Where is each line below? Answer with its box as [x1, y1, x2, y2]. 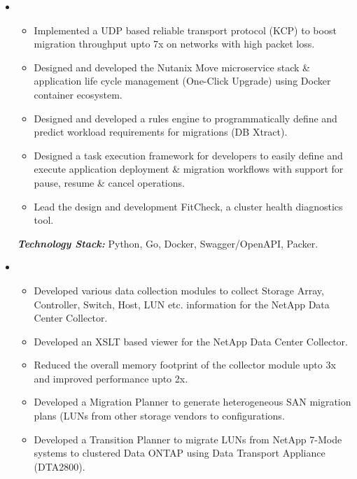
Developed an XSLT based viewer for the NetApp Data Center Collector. [34, 334, 348, 348]
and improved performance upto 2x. [34, 371, 188, 385]
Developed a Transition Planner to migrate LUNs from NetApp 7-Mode [34, 431, 342, 446]
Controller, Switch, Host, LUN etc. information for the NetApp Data [34, 296, 330, 311]
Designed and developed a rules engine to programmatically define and [34, 110, 337, 125]
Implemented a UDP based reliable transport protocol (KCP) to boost [34, 22, 337, 37]
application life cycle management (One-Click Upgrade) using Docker [34, 73, 331, 88]
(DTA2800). [34, 459, 85, 473]
